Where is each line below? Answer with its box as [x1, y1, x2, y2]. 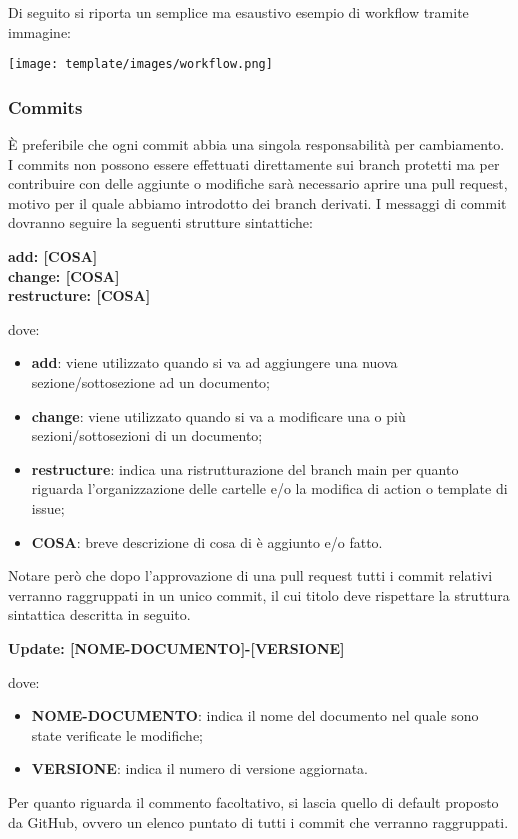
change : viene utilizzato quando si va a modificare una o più [31, 405, 406, 426]
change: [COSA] [8, 265, 120, 286]
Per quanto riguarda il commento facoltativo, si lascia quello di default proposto [8, 791, 499, 812]
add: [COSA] [8, 246, 98, 267]
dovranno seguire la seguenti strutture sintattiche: [8, 212, 313, 233]
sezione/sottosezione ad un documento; [31, 372, 271, 392]
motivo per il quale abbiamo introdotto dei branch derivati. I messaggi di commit [8, 192, 507, 213]
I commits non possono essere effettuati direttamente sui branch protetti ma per [8, 153, 500, 174]
